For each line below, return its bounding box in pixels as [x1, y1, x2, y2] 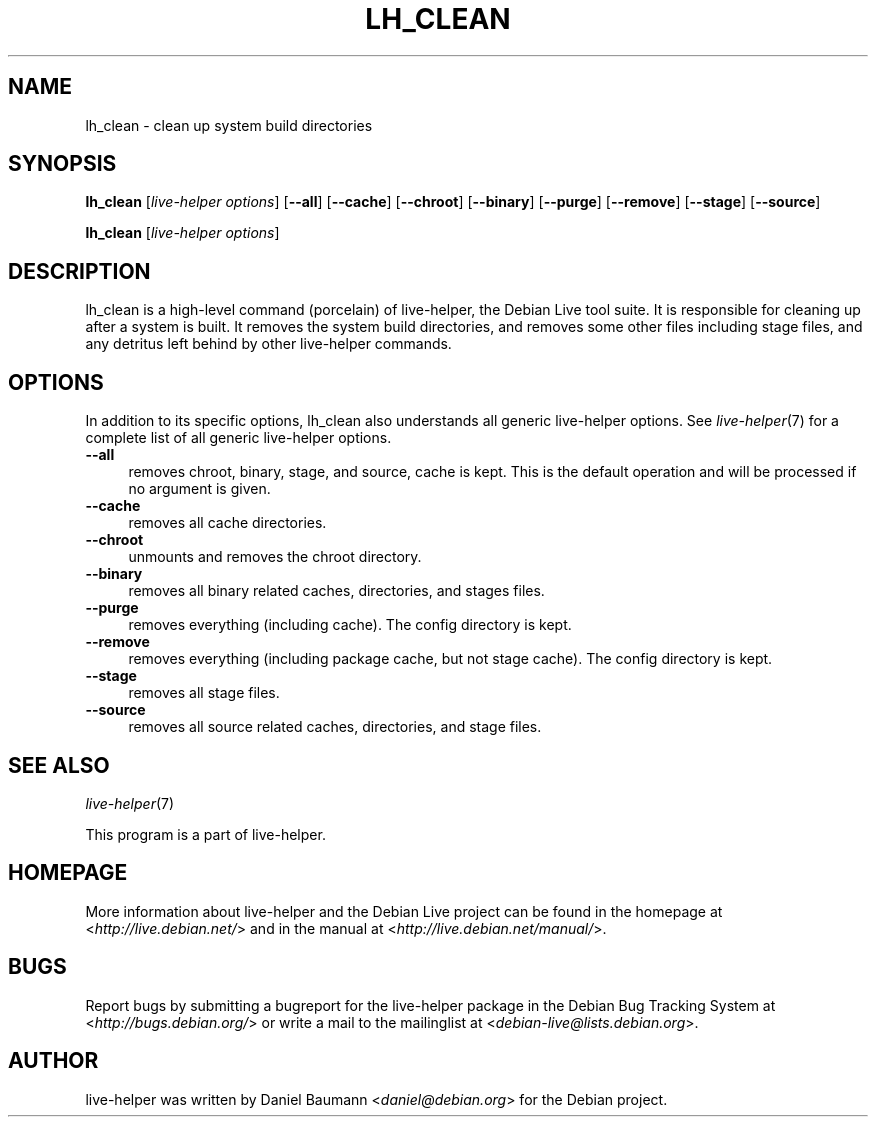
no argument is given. [128, 480, 271, 498]
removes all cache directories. [128, 514, 327, 532]
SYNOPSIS [8, 151, 117, 177]
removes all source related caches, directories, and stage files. [128, 718, 542, 736]
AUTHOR [8, 1048, 99, 1074]
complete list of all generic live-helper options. [85, 429, 392, 447]
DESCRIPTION [8, 258, 151, 284]
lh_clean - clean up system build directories [85, 116, 373, 134]
